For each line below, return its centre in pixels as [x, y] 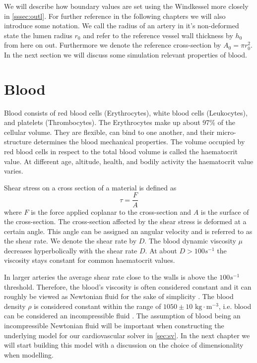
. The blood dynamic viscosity [190, 241]
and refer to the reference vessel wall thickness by [158, 35]
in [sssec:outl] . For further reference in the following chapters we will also [115, 16]
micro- [226, 132]
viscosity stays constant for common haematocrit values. [90, 260]
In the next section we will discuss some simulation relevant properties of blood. [126, 54]
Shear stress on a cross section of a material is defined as [90, 187]
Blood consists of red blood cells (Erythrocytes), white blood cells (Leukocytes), [126, 112]
